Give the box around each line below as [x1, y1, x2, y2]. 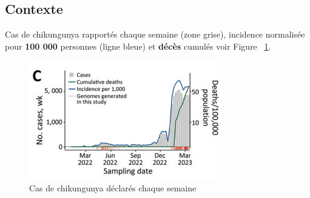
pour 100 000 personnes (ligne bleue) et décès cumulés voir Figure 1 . [5, 39, 271, 52]
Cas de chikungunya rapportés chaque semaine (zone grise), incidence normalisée [5, 28, 305, 41]
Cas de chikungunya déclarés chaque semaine [29, 181, 197, 194]
